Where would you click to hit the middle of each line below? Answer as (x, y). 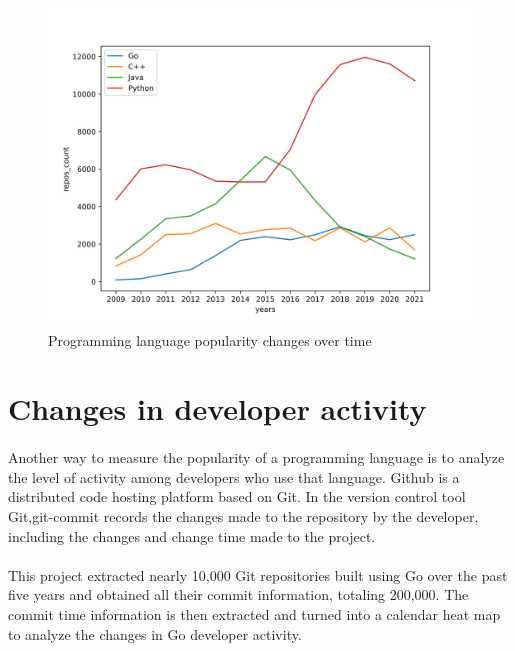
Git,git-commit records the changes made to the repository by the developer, (243, 515)
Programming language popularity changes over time (210, 339)
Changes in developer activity (217, 408)
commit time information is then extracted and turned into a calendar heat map (254, 613)
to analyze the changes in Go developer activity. (155, 633)
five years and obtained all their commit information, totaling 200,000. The (238, 594)
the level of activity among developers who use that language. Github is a (234, 476)
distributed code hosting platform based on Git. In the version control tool (237, 496)
